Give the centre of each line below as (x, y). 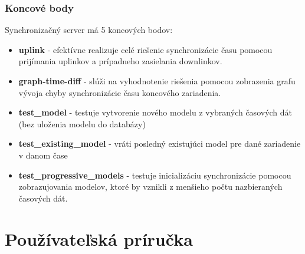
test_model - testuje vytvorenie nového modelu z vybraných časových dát (155, 112)
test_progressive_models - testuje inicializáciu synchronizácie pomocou (155, 175)
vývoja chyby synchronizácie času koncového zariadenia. (120, 92)
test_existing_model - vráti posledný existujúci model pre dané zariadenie (160, 144)
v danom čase (43, 155)
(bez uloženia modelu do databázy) (82, 123)
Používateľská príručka (99, 238)
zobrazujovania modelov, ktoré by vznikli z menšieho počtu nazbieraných (150, 187)
